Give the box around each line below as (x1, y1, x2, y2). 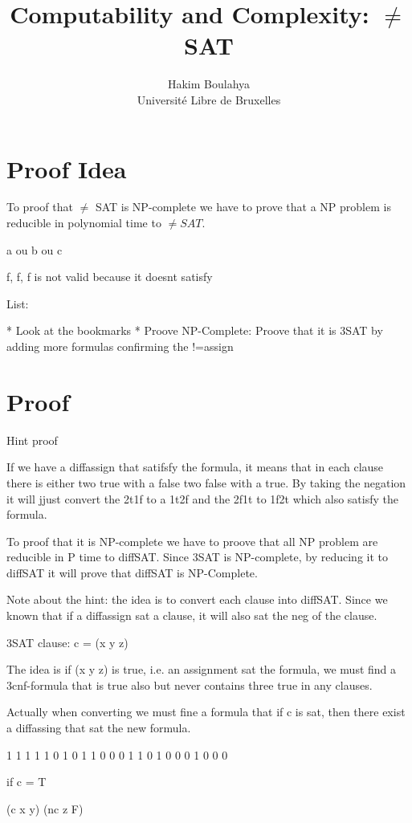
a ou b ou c (6, 241, 63, 258)
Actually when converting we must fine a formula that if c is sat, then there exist (6, 703, 406, 720)
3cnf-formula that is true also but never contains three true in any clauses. (6, 676, 373, 693)
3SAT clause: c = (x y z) (6, 634, 128, 650)
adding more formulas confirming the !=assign (6, 338, 234, 354)
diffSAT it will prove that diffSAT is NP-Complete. (6, 564, 258, 581)
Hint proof (6, 431, 58, 448)
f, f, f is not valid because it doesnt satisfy (6, 268, 213, 285)
